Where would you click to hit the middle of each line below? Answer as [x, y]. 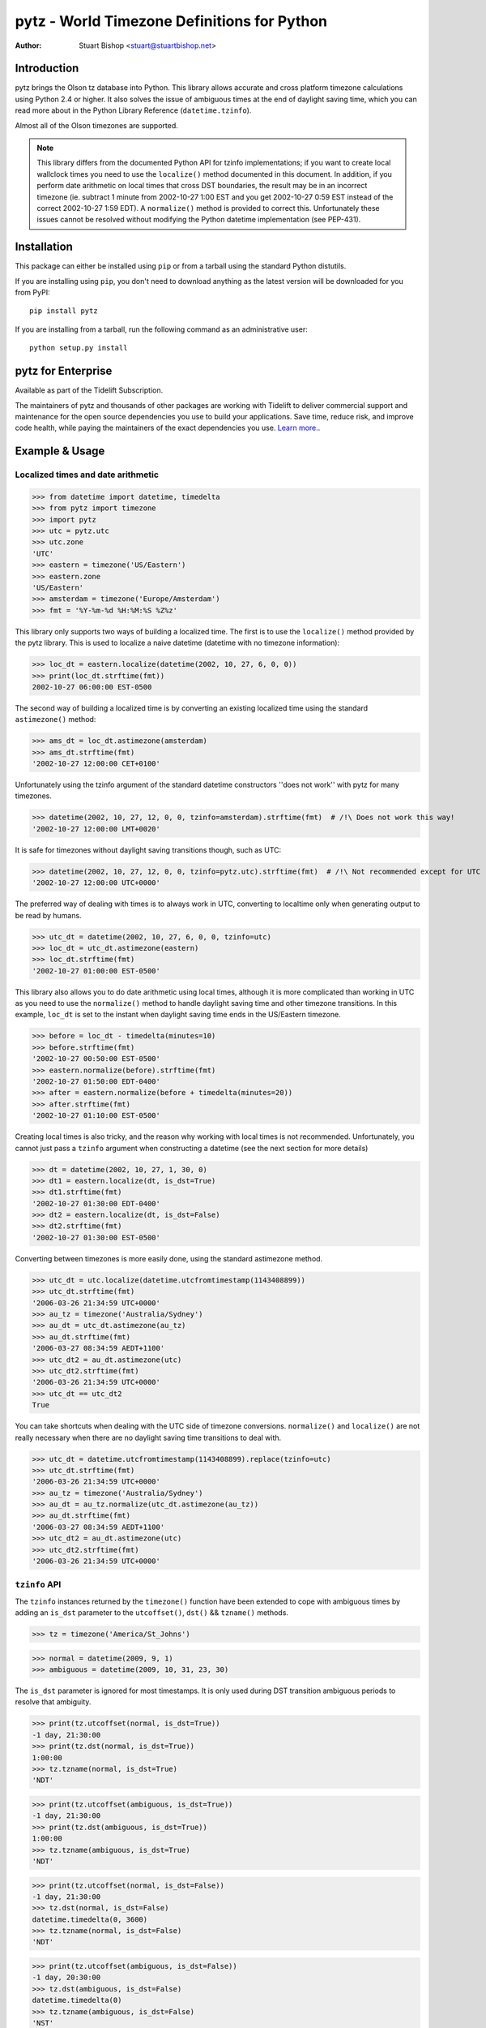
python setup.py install [79, 348]
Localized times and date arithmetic [87, 475]
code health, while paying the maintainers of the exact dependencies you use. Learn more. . [168, 428]
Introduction [47, 69]
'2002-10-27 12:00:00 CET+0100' [96, 764]
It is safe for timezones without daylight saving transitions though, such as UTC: [148, 850]
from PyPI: [32, 293]
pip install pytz [64, 311]
